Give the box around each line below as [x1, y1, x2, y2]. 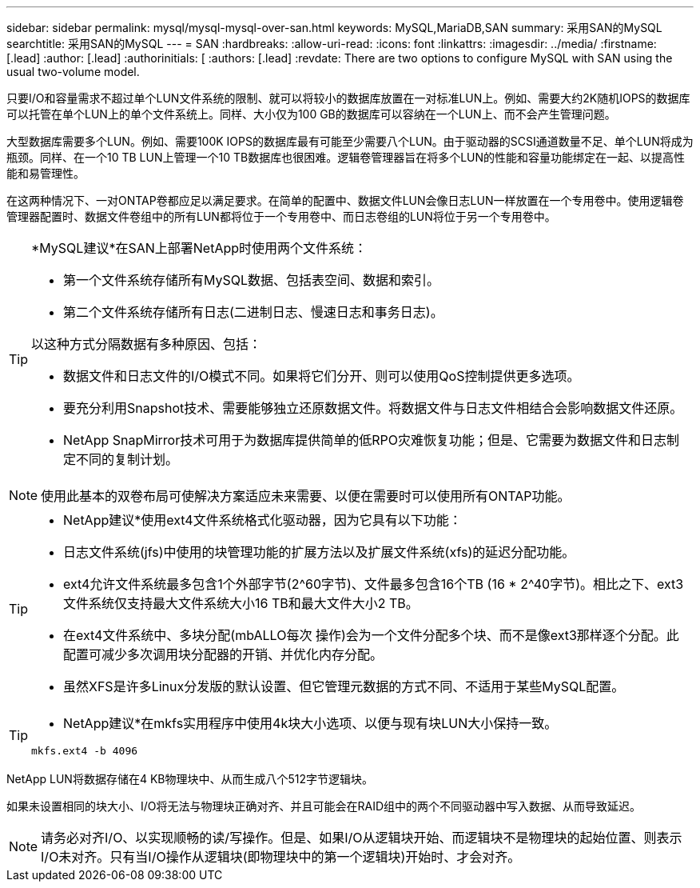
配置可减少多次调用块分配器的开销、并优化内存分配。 [63, 646, 384, 662]
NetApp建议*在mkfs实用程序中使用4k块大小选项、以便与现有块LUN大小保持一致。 [63, 715, 558, 731]
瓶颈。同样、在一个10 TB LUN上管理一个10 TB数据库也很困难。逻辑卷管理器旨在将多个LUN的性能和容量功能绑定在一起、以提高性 [6, 150, 686, 164]
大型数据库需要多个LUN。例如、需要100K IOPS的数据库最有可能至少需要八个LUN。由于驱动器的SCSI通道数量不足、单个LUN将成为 [6, 134, 694, 148]
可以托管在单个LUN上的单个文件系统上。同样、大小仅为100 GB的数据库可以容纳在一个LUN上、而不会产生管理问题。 [6, 107, 616, 121]
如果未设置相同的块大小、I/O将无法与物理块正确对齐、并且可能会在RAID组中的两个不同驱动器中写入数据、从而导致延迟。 [6, 799, 642, 813]
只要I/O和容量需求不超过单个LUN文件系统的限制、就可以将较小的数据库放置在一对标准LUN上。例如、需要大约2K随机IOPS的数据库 [6, 91, 690, 105]
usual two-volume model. [6, 65, 140, 78]
